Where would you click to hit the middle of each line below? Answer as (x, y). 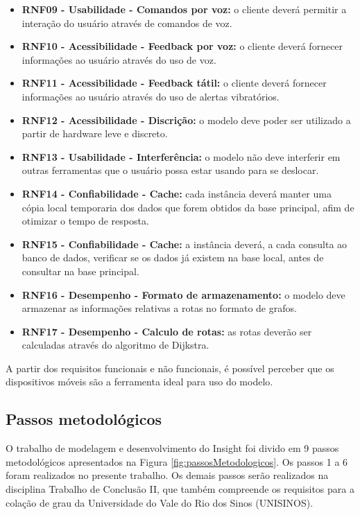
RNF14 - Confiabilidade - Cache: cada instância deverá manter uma (177, 193)
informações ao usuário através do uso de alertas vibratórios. (151, 96)
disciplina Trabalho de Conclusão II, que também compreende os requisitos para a (180, 489)
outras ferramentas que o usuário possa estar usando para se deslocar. (170, 170)
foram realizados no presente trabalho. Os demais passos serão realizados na (167, 475)
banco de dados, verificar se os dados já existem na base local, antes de (173, 257)
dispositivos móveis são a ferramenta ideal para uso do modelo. (139, 382)
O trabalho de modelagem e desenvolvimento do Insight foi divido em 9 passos (172, 448)
